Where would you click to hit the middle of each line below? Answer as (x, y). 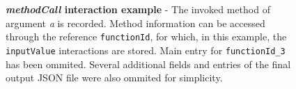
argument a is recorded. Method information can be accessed (135, 23)
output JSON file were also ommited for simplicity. (114, 78)
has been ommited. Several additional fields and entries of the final (148, 64)
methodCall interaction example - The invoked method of (138, 9)
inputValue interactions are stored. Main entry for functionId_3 (146, 50)
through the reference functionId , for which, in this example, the (146, 37)
